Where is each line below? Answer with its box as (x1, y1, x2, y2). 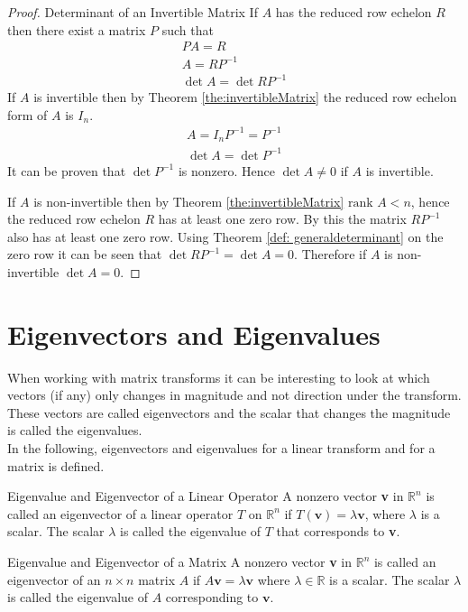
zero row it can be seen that (7, 245, 162, 264)
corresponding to (165, 588, 259, 607)
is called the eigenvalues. (7, 421, 142, 440)
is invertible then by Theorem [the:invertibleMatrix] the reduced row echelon (33, 88, 457, 107)
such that (161, 20, 214, 39)
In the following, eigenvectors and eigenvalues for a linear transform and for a (7, 439, 436, 458)
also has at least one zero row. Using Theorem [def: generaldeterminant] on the (7, 227, 444, 246)
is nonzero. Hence (178, 161, 275, 180)
